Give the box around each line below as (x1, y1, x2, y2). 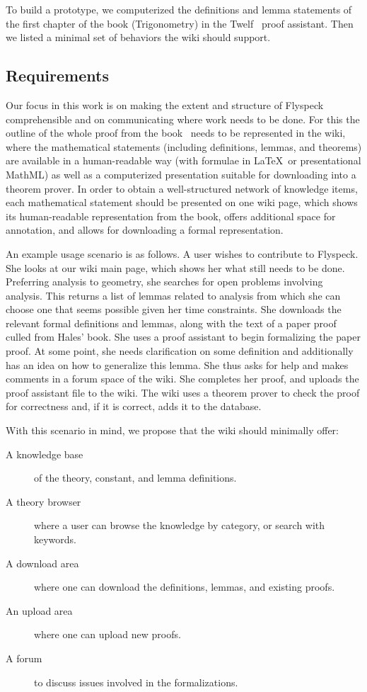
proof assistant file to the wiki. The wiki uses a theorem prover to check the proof (6, 385, 360, 399)
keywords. (34, 532, 77, 547)
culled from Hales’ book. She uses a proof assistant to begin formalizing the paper (6, 329, 361, 344)
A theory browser (6, 494, 81, 509)
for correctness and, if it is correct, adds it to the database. (6, 399, 262, 414)
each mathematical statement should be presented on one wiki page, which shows (6, 195, 358, 210)
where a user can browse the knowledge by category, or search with (34, 518, 325, 533)
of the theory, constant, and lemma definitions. (34, 470, 237, 485)
